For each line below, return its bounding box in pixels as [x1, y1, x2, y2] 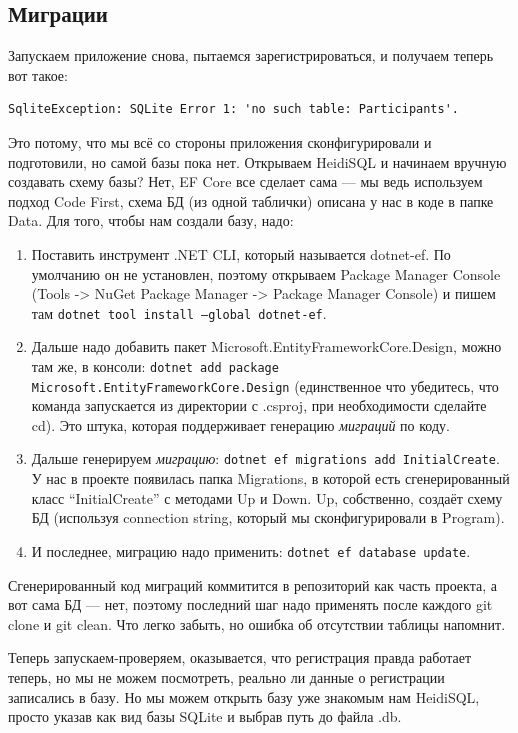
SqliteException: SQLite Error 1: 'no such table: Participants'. [8, 102, 460, 117]
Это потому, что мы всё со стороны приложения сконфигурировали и [8, 131, 432, 152]
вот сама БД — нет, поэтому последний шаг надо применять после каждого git [8, 594, 493, 615]
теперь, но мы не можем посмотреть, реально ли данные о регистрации [8, 666, 445, 687]
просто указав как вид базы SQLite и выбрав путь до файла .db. [8, 706, 402, 727]
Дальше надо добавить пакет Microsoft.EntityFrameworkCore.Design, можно [31, 336, 502, 357]
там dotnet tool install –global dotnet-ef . [31, 302, 327, 323]
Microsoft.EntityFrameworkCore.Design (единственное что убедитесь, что [31, 375, 499, 396]
